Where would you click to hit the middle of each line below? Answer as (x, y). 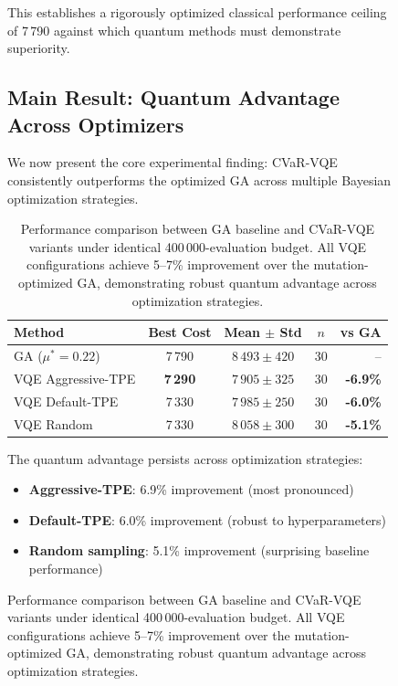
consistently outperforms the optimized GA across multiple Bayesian (199, 179)
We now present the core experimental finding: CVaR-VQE (173, 162)
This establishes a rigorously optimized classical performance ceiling (197, 12)
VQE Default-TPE (66, 401)
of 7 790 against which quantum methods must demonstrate (174, 30)
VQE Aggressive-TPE (75, 378)
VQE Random (53, 423)
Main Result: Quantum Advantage (173, 97)
